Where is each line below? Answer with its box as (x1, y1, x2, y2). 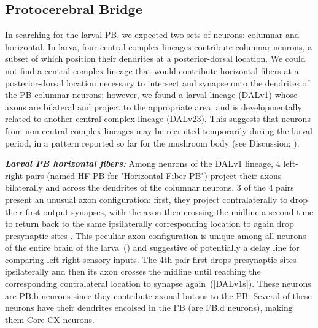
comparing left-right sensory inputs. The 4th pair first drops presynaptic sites (5, 253, 297, 265)
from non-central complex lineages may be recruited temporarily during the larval (5, 124, 312, 137)
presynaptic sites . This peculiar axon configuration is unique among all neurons (5, 229, 306, 242)
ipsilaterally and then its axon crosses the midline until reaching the (5, 265, 261, 278)
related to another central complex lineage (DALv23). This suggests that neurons (5, 112, 311, 125)
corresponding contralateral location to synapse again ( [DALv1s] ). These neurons (5, 277, 311, 290)
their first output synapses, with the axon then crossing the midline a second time (5, 205, 314, 218)
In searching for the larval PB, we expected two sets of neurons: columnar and (5, 28, 300, 41)
